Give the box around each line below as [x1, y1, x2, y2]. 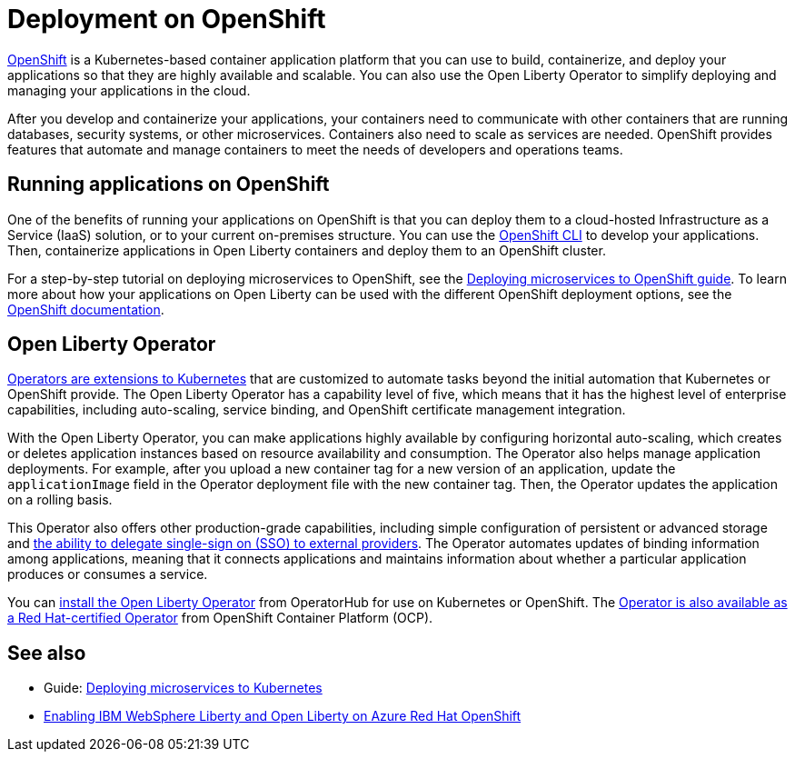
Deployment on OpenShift [7, 4, 326, 35]
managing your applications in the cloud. [7, 82, 251, 98]
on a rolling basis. [7, 492, 113, 508]
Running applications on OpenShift [7, 173, 330, 196]
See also [7, 641, 86, 664]
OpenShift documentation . [7, 301, 164, 317]
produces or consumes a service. [7, 566, 208, 583]
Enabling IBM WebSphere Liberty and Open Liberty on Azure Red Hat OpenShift [44, 708, 522, 724]
